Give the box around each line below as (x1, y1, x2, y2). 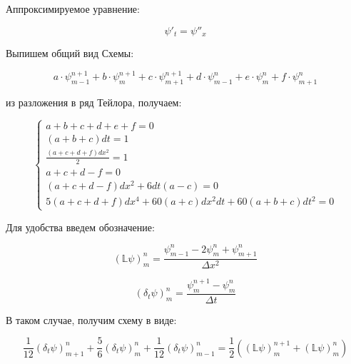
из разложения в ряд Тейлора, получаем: (6, 94, 182, 109)
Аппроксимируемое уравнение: (6, 1, 140, 16)
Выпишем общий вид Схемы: (6, 46, 134, 61)
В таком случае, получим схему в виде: (6, 312, 177, 327)
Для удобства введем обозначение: (6, 219, 155, 234)
